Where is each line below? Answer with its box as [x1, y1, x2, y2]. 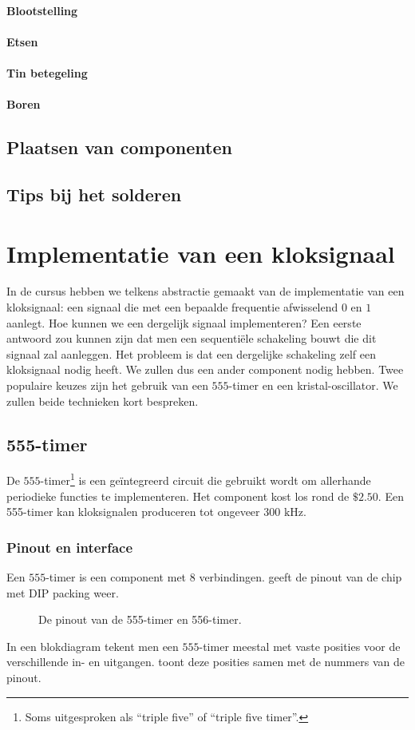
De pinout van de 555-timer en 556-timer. [38, 611, 242, 628]
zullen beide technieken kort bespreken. [6, 392, 199, 409]
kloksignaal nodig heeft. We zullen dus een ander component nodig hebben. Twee [6, 361, 404, 378]
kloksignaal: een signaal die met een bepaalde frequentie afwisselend [6, 299, 338, 315]
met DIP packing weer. [6, 584, 119, 601]
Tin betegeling [6, 64, 88, 81]
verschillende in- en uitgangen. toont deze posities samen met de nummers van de [6, 653, 405, 670]
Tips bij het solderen [6, 181, 182, 206]
